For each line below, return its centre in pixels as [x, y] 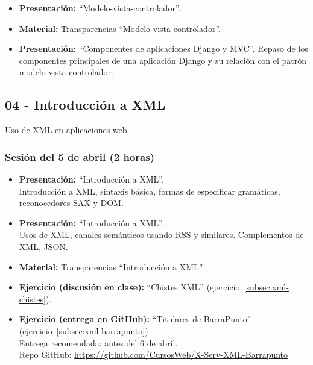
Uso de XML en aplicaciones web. [67, 130]
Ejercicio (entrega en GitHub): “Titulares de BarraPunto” [135, 319]
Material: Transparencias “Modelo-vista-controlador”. [120, 28]
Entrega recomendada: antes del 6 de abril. [98, 342]
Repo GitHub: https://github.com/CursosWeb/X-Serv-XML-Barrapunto [153, 354]
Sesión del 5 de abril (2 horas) [80, 156]
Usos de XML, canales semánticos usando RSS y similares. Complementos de [161, 235]
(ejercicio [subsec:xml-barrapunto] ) [84, 330]
